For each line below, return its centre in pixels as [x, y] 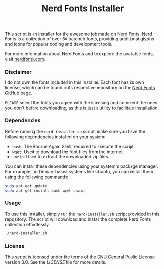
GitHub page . [18, 93]
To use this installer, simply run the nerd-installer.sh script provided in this [82, 214]
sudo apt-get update [26, 186]
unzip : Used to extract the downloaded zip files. [61, 156]
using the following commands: [37, 177]
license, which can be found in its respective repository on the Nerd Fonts [80, 88]
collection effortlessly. [28, 224]
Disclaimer [18, 72]
